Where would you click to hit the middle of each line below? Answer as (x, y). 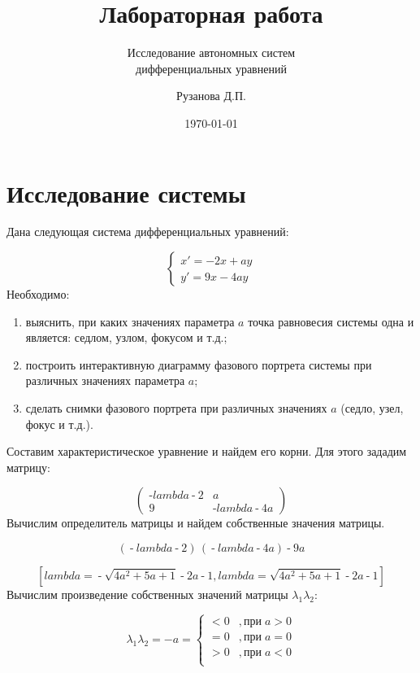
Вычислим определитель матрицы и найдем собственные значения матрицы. (196, 523)
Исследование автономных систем (211, 52)
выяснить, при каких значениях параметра (130, 321)
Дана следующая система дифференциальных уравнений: (148, 232)
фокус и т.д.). (59, 424)
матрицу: (28, 467)
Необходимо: (38, 294)
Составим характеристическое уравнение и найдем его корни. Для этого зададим (207, 451)
